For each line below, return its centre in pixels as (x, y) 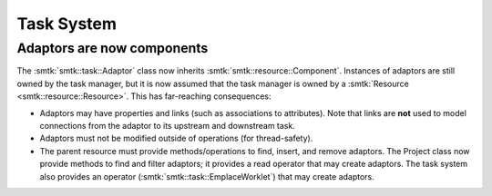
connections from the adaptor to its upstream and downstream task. (167, 125)
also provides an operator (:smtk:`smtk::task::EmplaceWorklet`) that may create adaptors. (207, 176)
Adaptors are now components (113, 48)
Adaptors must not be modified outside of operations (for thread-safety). (176, 138)
